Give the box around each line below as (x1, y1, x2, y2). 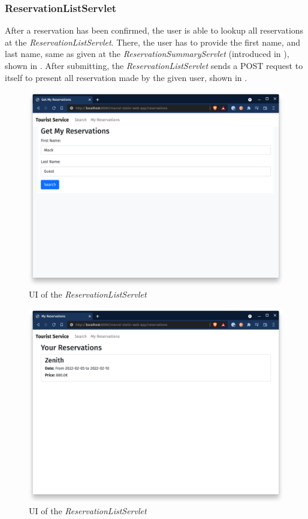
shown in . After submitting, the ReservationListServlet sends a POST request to (5, 59, 303, 71)
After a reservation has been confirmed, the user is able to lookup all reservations (5, 24, 304, 37)
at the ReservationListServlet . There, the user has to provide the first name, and (5, 35, 300, 48)
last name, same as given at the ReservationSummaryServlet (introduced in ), (5, 47, 289, 60)
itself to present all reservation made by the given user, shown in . (5, 71, 247, 83)
